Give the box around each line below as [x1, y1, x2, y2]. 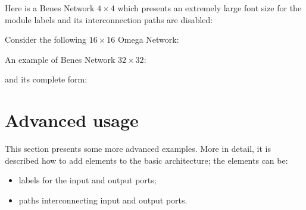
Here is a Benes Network [5, 2, 95, 14]
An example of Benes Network [5, 53, 115, 65]
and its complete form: [5, 73, 88, 85]
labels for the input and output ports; [18, 174, 157, 186]
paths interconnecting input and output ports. [18, 193, 188, 206]
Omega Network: [117, 33, 179, 46]
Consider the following [5, 33, 87, 46]
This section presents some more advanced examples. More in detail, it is [5, 142, 271, 155]
